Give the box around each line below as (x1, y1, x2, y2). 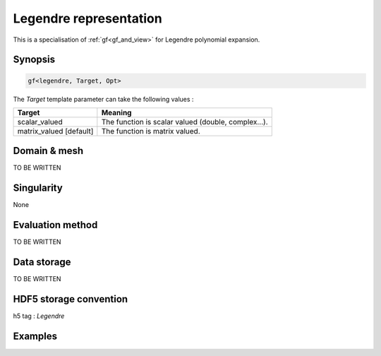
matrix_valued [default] (17, 126, 94, 136)
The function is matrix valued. (101, 126, 200, 136)
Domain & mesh (13, 145, 84, 157)
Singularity (13, 182, 63, 194)
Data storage (13, 256, 71, 268)
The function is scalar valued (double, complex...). (101, 117, 268, 126)
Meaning (101, 107, 132, 117)
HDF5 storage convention (13, 293, 128, 305)
